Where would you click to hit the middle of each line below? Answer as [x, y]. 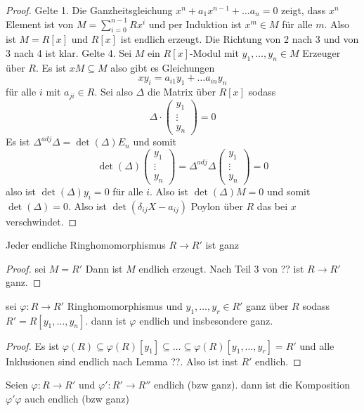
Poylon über [217, 205]
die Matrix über [181, 92]
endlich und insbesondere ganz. [206, 320]
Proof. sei [26, 268]
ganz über [267, 305]
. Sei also [113, 92]
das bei [272, 205]
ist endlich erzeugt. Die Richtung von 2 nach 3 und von [240, 39]
